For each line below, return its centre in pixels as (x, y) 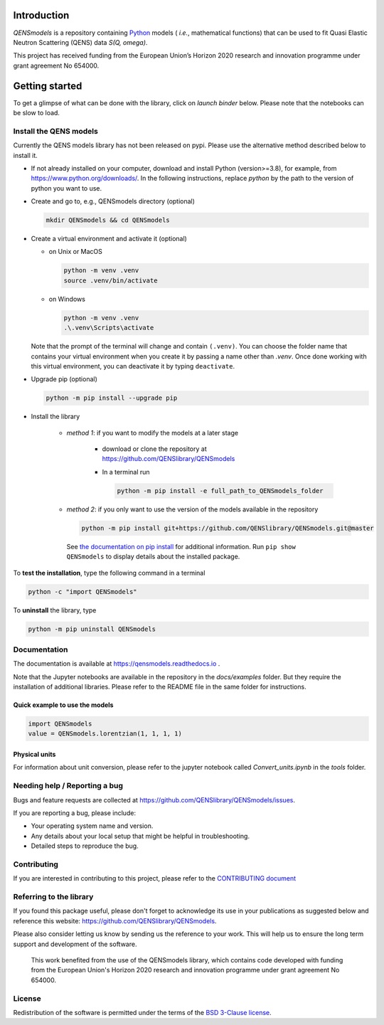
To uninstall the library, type (55, 610)
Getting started (48, 86)
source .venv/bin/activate (111, 280)
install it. (26, 155)
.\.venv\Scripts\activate (109, 328)
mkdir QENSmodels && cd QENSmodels (108, 220)
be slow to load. (37, 112)
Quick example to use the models (63, 705)
